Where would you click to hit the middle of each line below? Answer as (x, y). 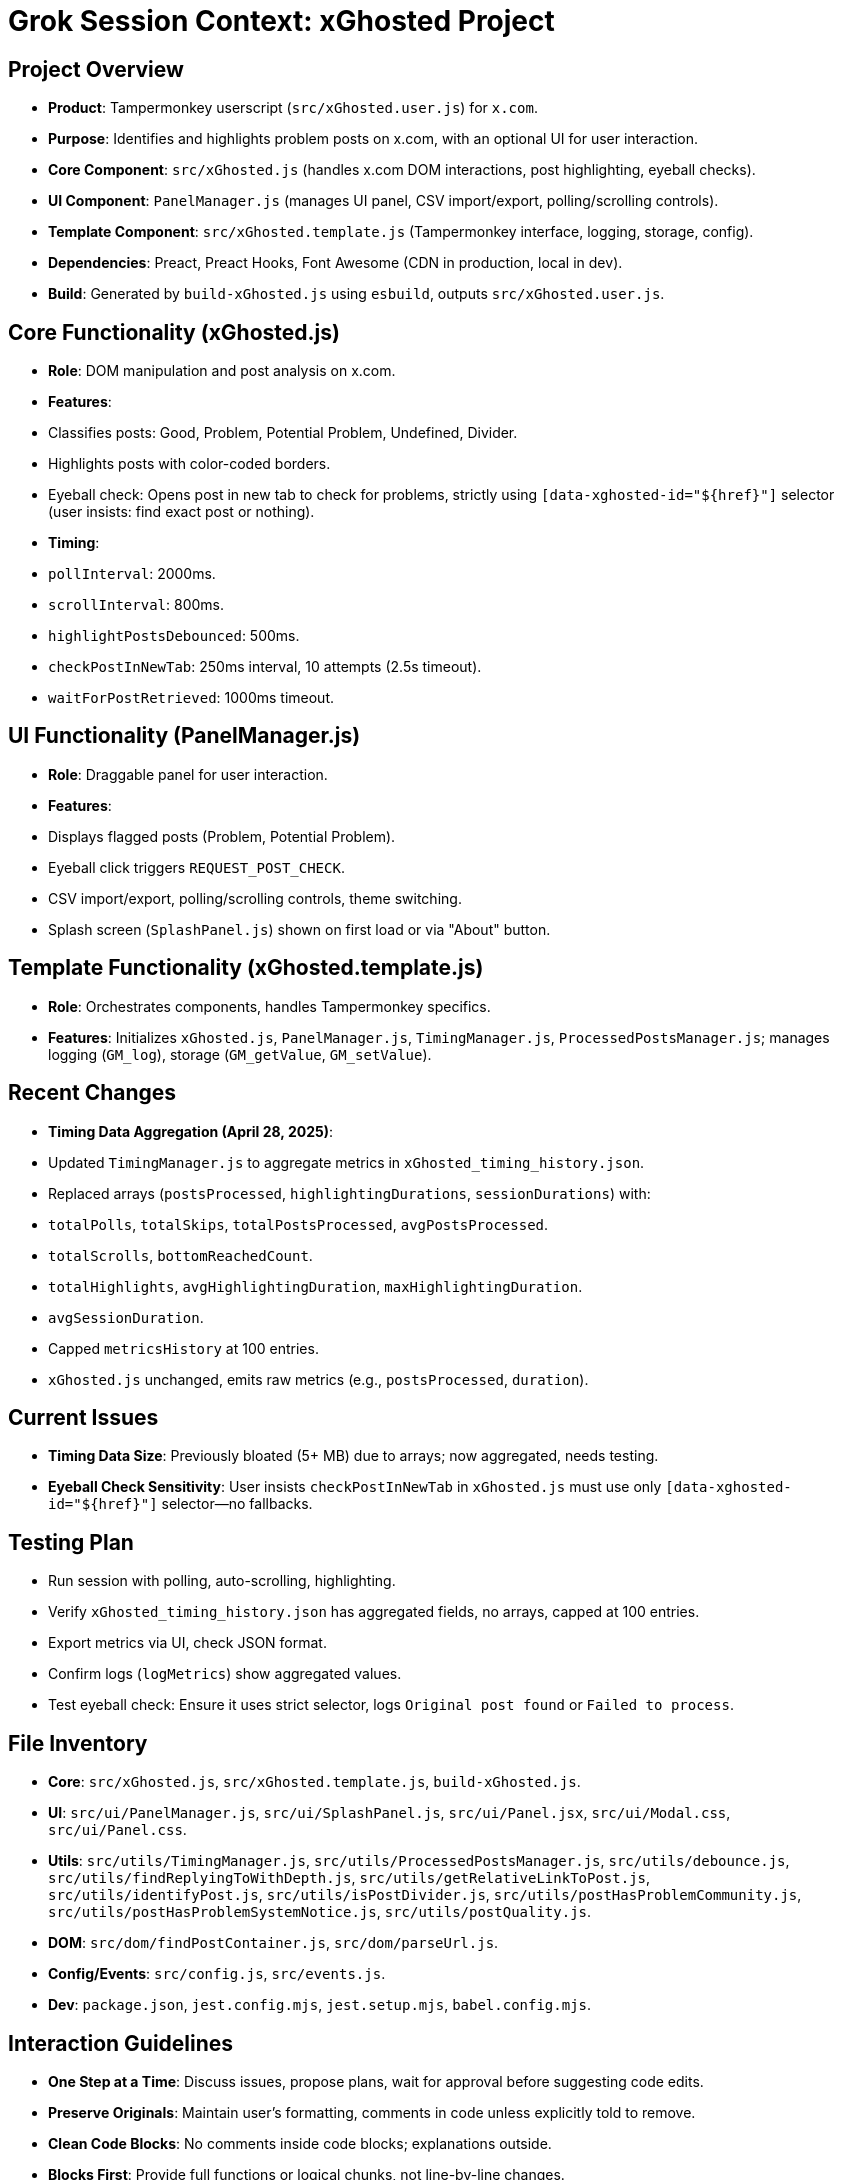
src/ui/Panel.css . (117, 1830)
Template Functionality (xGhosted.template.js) (246, 968)
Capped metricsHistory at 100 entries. (183, 1348)
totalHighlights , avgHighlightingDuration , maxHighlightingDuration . (315, 1286)
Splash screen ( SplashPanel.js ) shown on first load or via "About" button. (299, 929)
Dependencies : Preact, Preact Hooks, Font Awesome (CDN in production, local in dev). (335, 263)
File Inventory (78, 1743)
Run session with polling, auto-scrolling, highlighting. (222, 1581)
